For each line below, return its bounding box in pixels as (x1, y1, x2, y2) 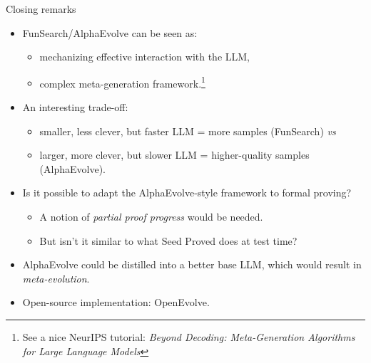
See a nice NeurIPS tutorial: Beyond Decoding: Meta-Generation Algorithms (22, 329, 355, 344)
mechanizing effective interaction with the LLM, (39, 49, 250, 64)
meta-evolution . (22, 270, 90, 285)
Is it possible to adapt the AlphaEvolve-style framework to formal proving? (22, 185, 352, 200)
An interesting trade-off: (22, 100, 128, 115)
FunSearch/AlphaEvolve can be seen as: (22, 25, 198, 40)
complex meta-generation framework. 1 (39, 73, 205, 90)
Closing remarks (6, 1, 76, 16)
